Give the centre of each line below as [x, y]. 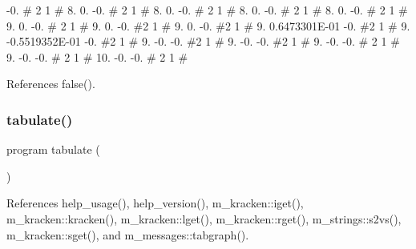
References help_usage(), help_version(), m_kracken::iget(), [155, 203]
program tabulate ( [53, 149]
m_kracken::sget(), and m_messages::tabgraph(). [128, 234]
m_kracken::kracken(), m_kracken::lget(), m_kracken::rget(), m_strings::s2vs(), [204, 218]
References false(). [51, 84]
